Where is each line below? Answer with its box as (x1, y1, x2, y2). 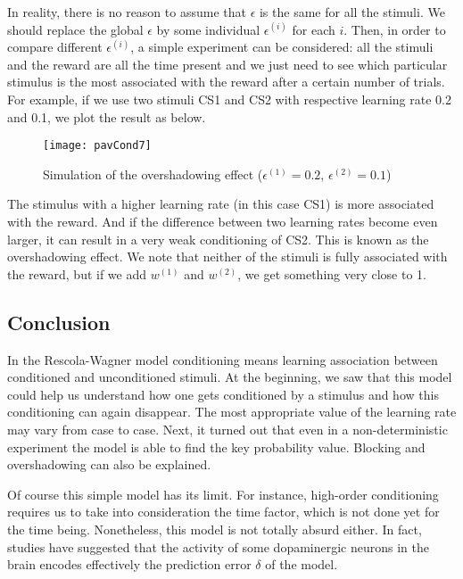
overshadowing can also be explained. (7, 455, 211, 474)
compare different (7, 37, 103, 56)
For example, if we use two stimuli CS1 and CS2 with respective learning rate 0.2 (7, 89, 451, 108)
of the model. (265, 555, 338, 574)
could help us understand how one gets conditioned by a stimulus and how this (7, 385, 439, 403)
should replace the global (7, 20, 144, 38)
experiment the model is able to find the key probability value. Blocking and (7, 437, 426, 456)
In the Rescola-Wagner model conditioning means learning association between (7, 350, 438, 368)
